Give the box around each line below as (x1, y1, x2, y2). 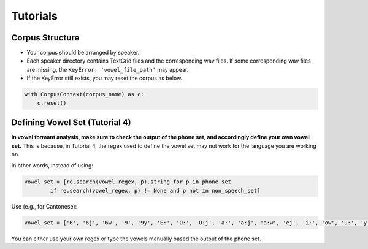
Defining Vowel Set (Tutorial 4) (11, 117, 131, 128)
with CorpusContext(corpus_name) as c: (24, 91, 144, 98)
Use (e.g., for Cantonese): (11, 202, 77, 210)
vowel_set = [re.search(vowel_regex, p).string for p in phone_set (24, 178, 232, 185)
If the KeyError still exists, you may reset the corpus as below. (26, 74, 183, 82)
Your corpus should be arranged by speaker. (26, 49, 140, 56)
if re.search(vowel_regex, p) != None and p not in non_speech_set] (50, 187, 261, 194)
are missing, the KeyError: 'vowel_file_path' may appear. (26, 66, 189, 73)
